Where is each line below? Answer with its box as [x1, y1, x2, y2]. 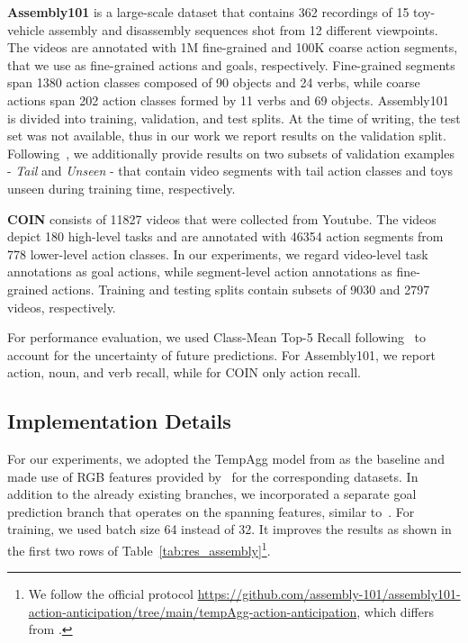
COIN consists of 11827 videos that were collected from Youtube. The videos [7, 209, 436, 228]
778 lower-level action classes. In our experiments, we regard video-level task [7, 244, 428, 263]
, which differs [356, 602, 434, 620]
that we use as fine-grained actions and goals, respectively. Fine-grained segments [7, 55, 455, 74]
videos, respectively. [7, 297, 116, 316]
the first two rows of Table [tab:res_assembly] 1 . [7, 539, 271, 559]
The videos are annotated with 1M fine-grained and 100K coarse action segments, [7, 38, 458, 57]
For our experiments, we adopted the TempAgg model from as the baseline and [7, 449, 445, 468]
